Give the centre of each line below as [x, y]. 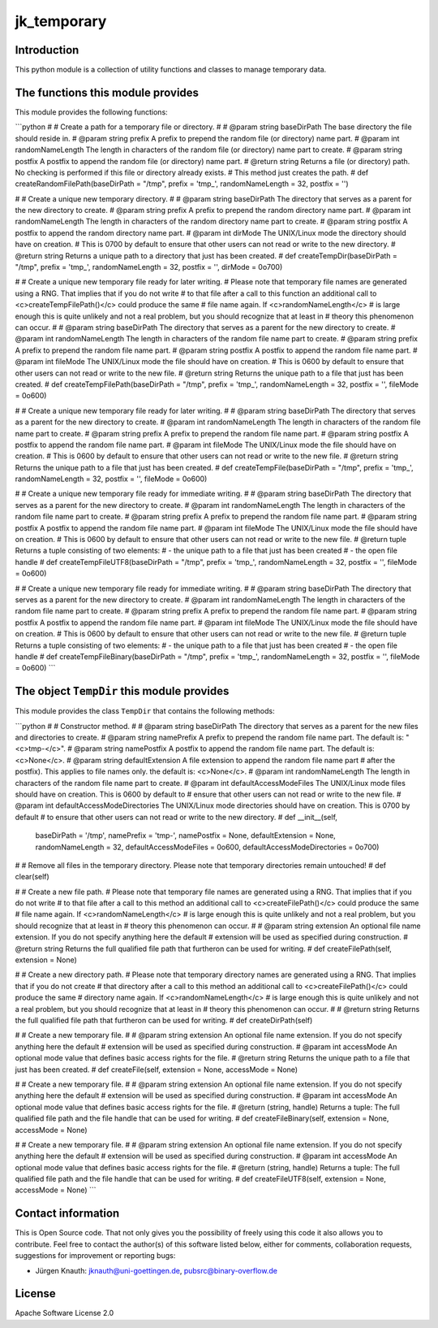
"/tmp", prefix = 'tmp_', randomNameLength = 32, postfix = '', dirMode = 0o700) [149, 267]
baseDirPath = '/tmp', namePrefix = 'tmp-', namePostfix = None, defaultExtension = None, [185, 835]
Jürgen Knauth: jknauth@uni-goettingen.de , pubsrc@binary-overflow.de [156, 1270]
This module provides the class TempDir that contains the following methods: [145, 711]
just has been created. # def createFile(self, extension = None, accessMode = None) [157, 1070]
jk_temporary [61, 21]
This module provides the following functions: [91, 112]
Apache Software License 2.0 [64, 1313]
